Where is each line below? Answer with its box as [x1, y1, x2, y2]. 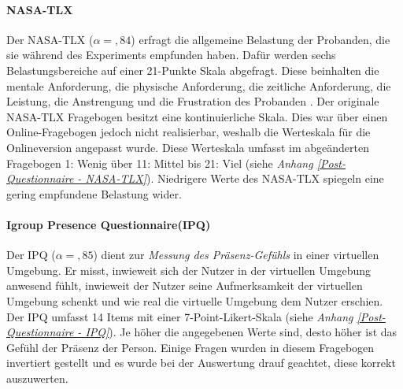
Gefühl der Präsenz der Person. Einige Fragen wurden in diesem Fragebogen [6, 339, 375, 355]
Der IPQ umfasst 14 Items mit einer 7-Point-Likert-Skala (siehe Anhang [6, 308, 353, 324]
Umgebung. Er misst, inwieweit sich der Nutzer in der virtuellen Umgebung [6, 261, 372, 278]
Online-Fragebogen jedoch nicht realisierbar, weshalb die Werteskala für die [6, 124, 371, 140]
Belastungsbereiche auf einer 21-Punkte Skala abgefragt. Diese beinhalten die [6, 61, 379, 78]
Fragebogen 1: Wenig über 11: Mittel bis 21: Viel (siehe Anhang [6, 154, 313, 171]
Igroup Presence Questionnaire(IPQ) [6, 216, 211, 232]
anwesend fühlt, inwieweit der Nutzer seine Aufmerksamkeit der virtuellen [6, 277, 363, 294]
